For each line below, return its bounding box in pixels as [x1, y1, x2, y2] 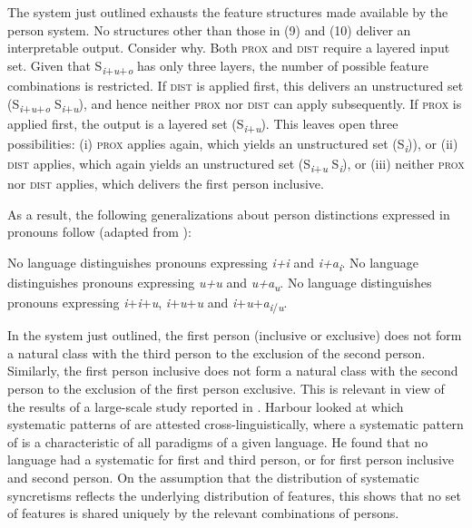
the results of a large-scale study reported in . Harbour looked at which [7, 396, 404, 416]
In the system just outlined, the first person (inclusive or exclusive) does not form [7, 326, 462, 345]
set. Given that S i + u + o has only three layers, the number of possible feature [7, 55, 428, 77]
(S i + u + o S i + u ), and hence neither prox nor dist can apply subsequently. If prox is [7, 93, 462, 115]
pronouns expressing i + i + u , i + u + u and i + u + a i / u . [7, 293, 288, 314]
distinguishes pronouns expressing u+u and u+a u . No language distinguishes [7, 272, 432, 294]
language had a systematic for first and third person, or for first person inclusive [7, 450, 455, 469]
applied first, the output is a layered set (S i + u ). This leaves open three [7, 113, 398, 135]
